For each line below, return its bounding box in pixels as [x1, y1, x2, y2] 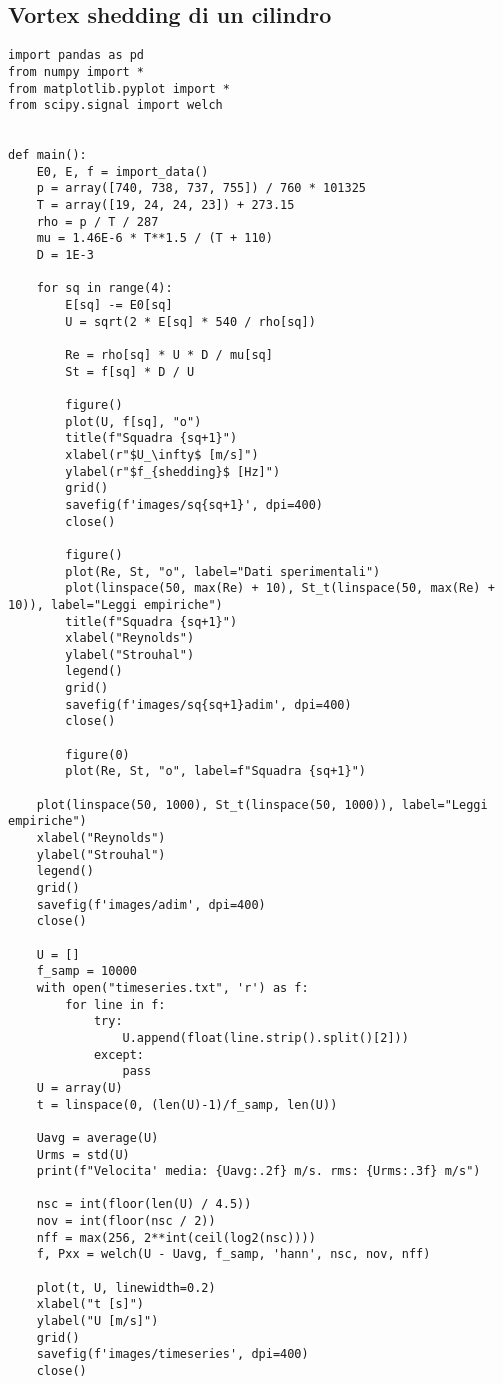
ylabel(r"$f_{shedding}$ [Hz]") [65, 464, 281, 479]
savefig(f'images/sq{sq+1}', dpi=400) [65, 497, 323, 512]
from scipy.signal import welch [8, 98, 223, 113]
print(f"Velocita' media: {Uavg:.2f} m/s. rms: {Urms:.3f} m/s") [36, 1164, 481, 1179]
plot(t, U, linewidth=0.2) [36, 1280, 216, 1295]
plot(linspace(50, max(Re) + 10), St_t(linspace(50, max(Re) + [65, 581, 495, 596]
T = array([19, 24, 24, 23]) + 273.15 [36, 198, 295, 213]
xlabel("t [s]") [36, 1297, 145, 1312]
